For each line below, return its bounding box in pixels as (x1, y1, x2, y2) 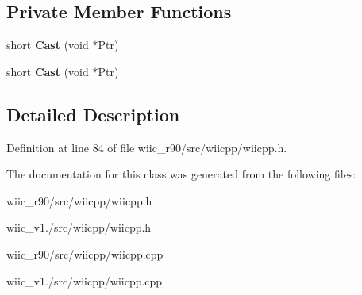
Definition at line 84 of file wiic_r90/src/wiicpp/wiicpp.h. (6, 139, 287, 155)
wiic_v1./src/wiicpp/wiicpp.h (6, 219, 152, 236)
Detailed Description (6, 102, 180, 126)
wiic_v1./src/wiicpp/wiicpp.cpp (6, 272, 163, 289)
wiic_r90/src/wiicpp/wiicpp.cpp (6, 245, 164, 262)
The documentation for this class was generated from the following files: (6, 166, 356, 182)
